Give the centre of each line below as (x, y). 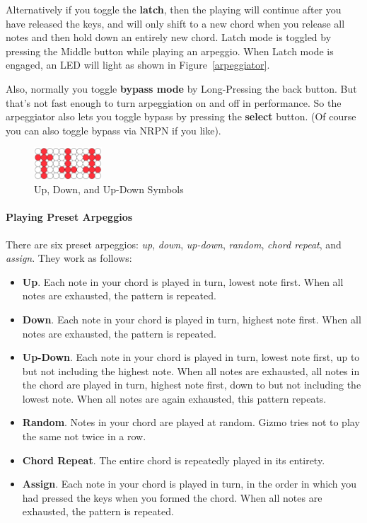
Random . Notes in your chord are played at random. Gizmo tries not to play (191, 422)
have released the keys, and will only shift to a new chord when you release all (175, 23)
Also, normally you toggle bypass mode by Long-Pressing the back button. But (181, 88)
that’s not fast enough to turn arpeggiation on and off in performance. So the (174, 102)
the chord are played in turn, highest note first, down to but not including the (192, 385)
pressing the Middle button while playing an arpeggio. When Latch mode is (170, 51)
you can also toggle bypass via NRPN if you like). (113, 130)
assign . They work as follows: (69, 258)
